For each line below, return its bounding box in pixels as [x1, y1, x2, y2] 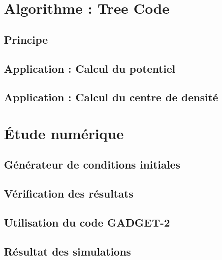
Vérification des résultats [4, 186, 133, 201]
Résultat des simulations [4, 243, 131, 259]
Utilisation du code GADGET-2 [4, 215, 170, 230]
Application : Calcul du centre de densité [4, 89, 219, 105]
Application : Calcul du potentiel [4, 60, 176, 76]
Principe [4, 31, 48, 47]
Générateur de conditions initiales [4, 157, 181, 172]
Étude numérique [4, 123, 124, 143]
